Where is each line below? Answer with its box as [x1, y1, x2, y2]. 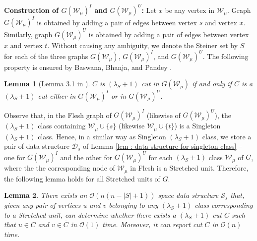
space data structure [158, 190, 219, 200]
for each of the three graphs [4, 51, 88, 61]
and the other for [60, 152, 113, 162]
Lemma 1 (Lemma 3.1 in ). [4, 78, 90, 89]
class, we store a [202, 131, 252, 141]
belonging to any [109, 199, 158, 210]
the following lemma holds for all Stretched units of [4, 173, 160, 183]
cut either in [38, 90, 76, 101]
